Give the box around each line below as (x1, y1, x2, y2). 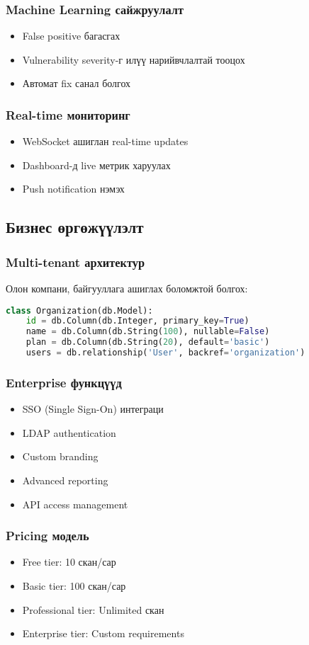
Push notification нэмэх (22, 181, 125, 196)
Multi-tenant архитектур (6, 253, 145, 270)
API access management (22, 496, 128, 511)
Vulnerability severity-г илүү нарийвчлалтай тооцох (22, 52, 245, 67)
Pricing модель (6, 527, 89, 544)
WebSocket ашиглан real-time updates (22, 134, 189, 149)
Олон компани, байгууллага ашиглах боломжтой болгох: (6, 281, 248, 295)
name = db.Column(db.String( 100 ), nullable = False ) (26, 326, 270, 337)
